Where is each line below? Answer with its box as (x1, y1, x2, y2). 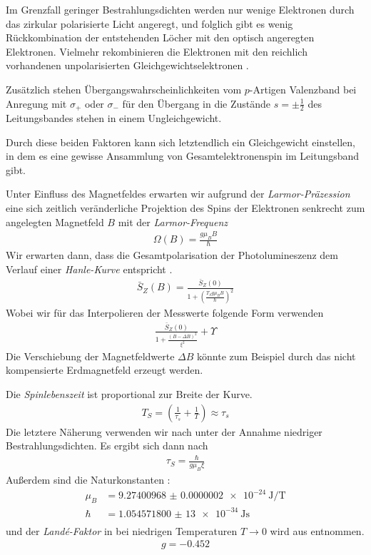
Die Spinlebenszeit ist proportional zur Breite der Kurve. (6, 387, 253, 402)
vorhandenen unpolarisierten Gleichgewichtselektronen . (6, 58, 249, 73)
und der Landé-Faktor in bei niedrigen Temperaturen (6, 523, 238, 538)
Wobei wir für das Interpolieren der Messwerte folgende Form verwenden (6, 305, 324, 320)
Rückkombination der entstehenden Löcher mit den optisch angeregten (6, 30, 315, 45)
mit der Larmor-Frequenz (118, 214, 228, 229)
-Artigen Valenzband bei (249, 81, 357, 96)
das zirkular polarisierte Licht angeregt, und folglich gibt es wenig (6, 16, 293, 31)
